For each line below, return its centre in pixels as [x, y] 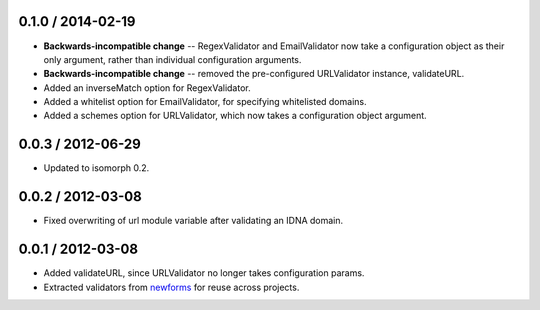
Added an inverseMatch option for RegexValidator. [147, 87]
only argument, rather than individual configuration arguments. [172, 59]
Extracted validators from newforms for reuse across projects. [171, 287]
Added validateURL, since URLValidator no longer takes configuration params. [204, 273]
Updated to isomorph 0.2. [96, 168]
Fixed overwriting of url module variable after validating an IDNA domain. [193, 221]
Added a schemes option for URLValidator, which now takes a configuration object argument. [235, 116]
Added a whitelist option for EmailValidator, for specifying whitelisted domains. [205, 102]
